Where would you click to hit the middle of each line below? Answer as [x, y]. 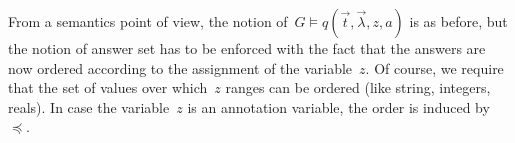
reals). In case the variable [89, 106]
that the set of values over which [108, 87]
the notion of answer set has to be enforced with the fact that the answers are [247, 48]
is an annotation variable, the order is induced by [338, 106]
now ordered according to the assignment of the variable [180, 67]
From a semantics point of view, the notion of [148, 21]
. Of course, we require [434, 67]
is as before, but [458, 21]
